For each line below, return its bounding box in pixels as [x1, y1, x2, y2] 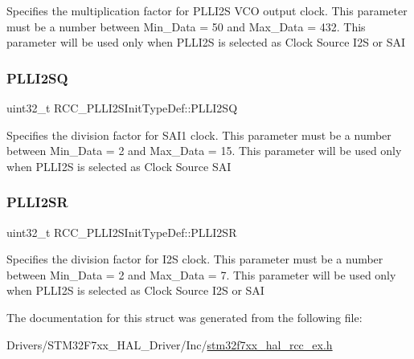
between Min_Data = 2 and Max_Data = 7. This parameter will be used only [6, 266, 396, 283]
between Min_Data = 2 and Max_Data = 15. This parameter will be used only [6, 142, 402, 159]
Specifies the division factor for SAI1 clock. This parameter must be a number [6, 126, 391, 143]
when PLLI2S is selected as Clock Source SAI [6, 157, 232, 174]
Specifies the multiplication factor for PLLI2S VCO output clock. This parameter [6, 2, 408, 18]
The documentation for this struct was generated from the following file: [6, 308, 363, 325]
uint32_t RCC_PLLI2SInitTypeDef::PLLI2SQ [6, 100, 238, 116]
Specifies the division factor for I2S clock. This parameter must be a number [6, 251, 383, 267]
